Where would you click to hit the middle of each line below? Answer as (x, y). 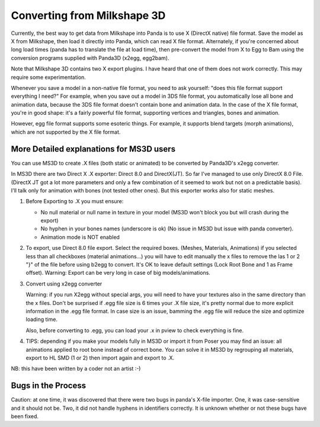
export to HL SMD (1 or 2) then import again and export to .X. (100, 358)
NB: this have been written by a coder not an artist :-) (76, 369)
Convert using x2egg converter (64, 284)
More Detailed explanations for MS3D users (93, 149)
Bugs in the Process (48, 386)
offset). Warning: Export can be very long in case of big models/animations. (118, 273)
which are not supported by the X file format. (66, 132)
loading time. (41, 319)
